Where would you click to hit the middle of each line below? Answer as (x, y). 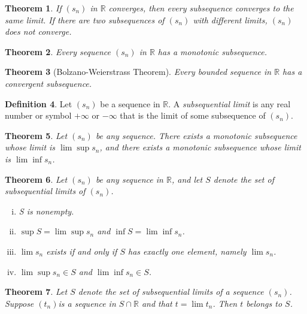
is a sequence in (87, 303)
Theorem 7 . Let (36, 292)
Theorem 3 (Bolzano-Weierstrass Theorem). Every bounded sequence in (138, 72)
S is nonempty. (46, 211)
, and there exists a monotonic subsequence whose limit (200, 147)
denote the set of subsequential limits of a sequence (171, 292)
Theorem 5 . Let (36, 135)
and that (157, 303)
